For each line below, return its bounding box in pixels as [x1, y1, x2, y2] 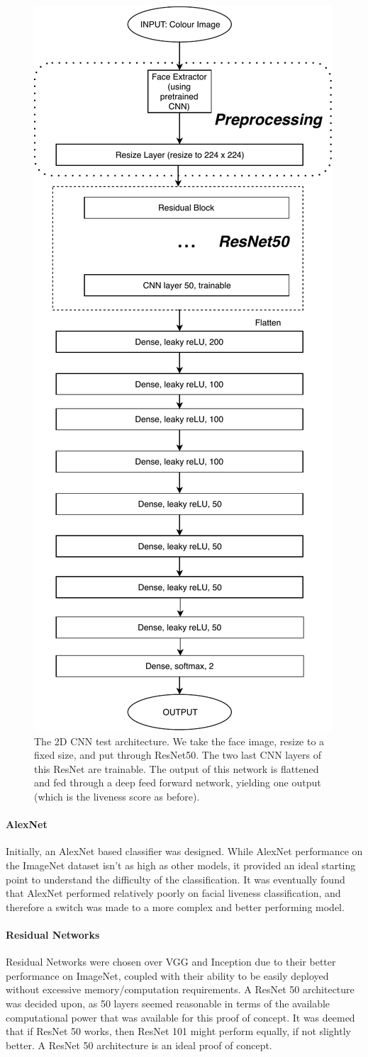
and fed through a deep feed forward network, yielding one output [34, 775, 321, 790]
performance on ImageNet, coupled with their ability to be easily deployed [6, 968, 329, 983]
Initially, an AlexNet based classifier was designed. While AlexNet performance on [6, 844, 363, 859]
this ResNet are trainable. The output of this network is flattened [34, 761, 319, 776]
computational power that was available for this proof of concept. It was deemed [6, 1010, 355, 1024]
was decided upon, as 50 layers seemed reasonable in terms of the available [6, 995, 330, 1010]
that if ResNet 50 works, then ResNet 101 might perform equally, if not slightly [6, 1024, 351, 1039]
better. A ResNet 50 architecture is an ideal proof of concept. [6, 1037, 272, 1052]
